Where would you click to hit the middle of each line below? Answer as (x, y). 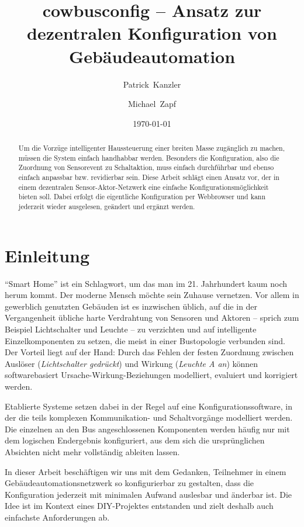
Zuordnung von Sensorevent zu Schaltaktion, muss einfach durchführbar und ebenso (146, 167)
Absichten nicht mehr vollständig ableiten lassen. (92, 451)
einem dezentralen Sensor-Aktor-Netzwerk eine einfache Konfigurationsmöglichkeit (144, 187)
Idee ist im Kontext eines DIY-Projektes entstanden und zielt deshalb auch (139, 506)
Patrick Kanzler (152, 84)
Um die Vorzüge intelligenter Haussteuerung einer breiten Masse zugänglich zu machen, (152, 148)
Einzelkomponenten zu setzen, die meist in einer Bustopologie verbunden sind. (145, 340)
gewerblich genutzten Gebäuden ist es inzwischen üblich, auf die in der (131, 306)
